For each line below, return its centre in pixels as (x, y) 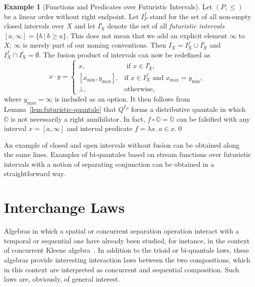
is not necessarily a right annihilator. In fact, (78, 118)
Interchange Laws (64, 207)
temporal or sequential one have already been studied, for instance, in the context (127, 240)
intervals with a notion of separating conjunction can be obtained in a (109, 164)
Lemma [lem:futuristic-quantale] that (60, 109)
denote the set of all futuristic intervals (166, 26)
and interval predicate (100, 128)
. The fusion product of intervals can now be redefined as (125, 54)
